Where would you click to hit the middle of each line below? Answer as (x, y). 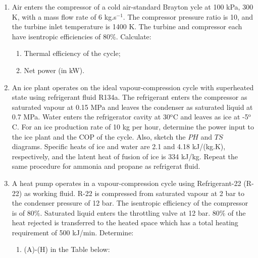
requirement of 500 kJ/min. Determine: (73, 232)
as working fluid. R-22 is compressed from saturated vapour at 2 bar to (134, 193)
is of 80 (23, 212)
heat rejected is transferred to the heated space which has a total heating (125, 222)
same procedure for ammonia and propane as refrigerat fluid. (106, 166)
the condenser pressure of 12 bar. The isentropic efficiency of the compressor (130, 203)
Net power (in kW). (54, 70)
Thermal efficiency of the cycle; (72, 53)
